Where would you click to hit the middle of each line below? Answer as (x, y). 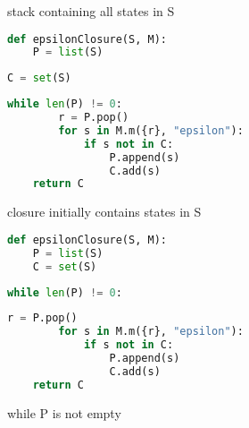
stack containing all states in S (91, 11)
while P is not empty (64, 412)
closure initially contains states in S (104, 212)
